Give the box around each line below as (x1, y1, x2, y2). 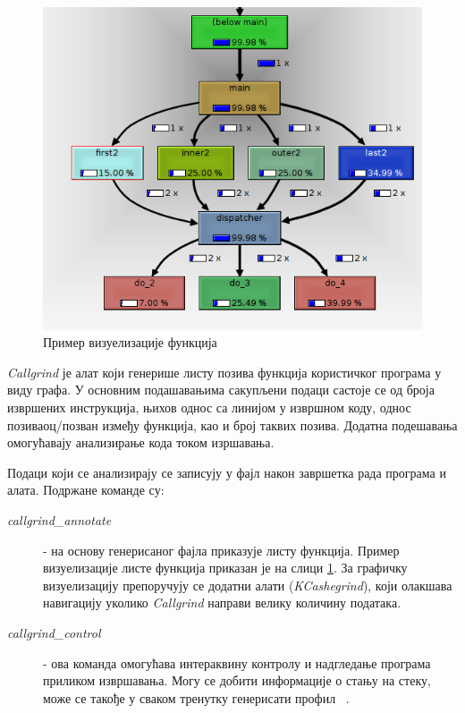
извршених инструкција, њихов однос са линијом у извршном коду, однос (7, 398, 411, 417)
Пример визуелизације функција (43, 333, 217, 352)
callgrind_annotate (7, 511, 112, 529)
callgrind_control (7, 623, 101, 641)
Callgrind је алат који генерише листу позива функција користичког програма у (7, 362, 442, 381)
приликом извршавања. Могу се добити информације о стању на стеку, (43, 671, 431, 690)
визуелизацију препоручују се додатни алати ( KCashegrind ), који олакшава (43, 575, 452, 594)
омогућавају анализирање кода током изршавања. (7, 433, 275, 452)
